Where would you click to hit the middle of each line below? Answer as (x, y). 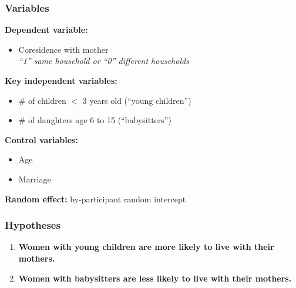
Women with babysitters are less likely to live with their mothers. (155, 278)
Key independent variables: (61, 80)
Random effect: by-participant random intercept (95, 199)
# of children (42, 100)
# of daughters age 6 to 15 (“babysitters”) (95, 120)
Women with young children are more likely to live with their (146, 247)
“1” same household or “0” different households (104, 61)
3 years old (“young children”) (137, 100)
